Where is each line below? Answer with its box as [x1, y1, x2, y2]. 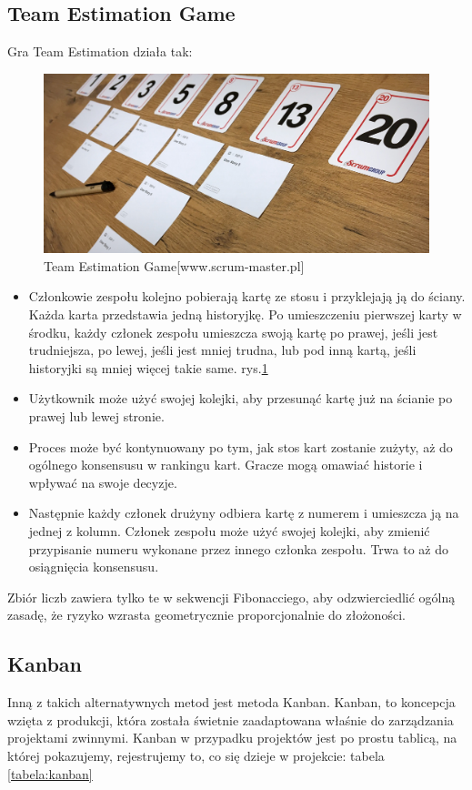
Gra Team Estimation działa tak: [7, 42, 193, 61]
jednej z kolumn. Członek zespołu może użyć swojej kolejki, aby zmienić [28, 522, 430, 541]
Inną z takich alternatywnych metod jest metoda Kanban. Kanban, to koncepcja [7, 693, 456, 712]
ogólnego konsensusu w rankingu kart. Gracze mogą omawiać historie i [28, 455, 423, 474]
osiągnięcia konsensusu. [28, 557, 159, 576]
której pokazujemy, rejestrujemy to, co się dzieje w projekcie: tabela [7, 745, 385, 765]
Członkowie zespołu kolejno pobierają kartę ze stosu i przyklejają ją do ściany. [28, 287, 466, 306]
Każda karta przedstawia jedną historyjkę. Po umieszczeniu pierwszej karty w [28, 305, 462, 324]
